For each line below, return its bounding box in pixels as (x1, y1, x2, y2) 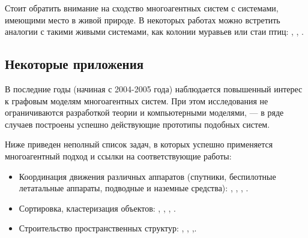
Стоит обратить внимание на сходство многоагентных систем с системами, (5, 2, 279, 14)
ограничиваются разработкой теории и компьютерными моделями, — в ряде (5, 106, 284, 119)
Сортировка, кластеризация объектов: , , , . (19, 201, 176, 214)
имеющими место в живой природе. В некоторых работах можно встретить (5, 13, 280, 26)
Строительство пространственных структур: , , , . (19, 222, 197, 234)
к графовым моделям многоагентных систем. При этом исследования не (5, 94, 268, 107)
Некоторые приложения (5, 55, 144, 73)
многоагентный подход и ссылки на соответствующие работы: (5, 149, 232, 162)
